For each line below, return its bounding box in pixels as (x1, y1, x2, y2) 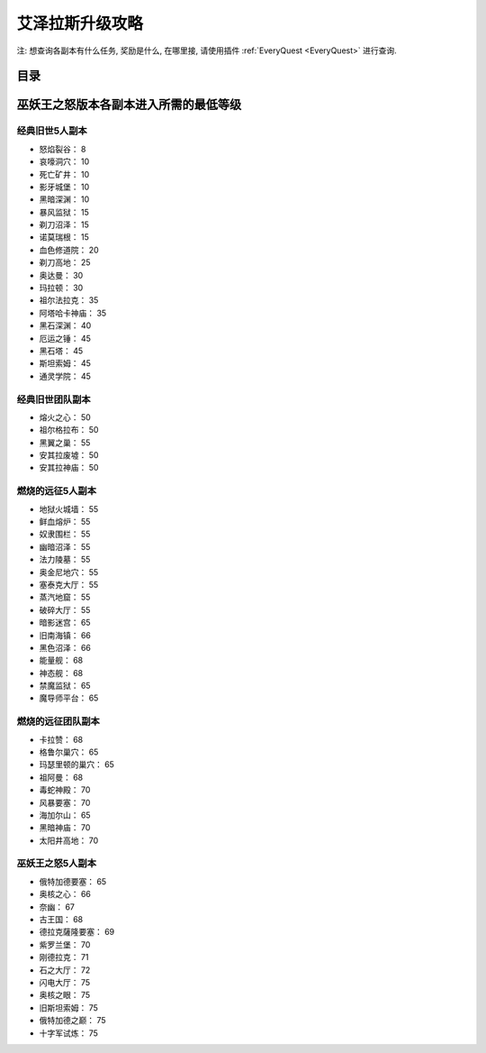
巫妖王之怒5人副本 (16, 857, 97, 870)
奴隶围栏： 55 (39, 528, 91, 540)
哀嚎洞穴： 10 (39, 156, 90, 167)
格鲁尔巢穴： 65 (39, 746, 99, 757)
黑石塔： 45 (39, 345, 84, 356)
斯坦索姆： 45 (39, 358, 92, 369)
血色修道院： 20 (39, 244, 99, 255)
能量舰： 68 (39, 655, 84, 666)
